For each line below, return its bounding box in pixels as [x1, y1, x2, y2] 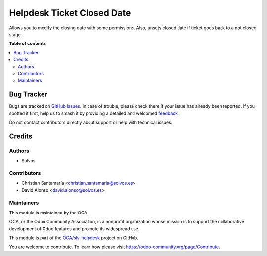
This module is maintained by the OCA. [9, 210, 89, 215]
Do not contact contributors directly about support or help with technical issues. [9, 119, 173, 125]
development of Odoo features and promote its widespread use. [9, 225, 140, 232]
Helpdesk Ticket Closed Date [9, 7, 131, 18]
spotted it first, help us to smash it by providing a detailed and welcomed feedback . [9, 110, 179, 116]
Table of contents [9, 41, 46, 46]
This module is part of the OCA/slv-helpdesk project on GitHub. [9, 235, 138, 241]
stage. [9, 31, 22, 37]
